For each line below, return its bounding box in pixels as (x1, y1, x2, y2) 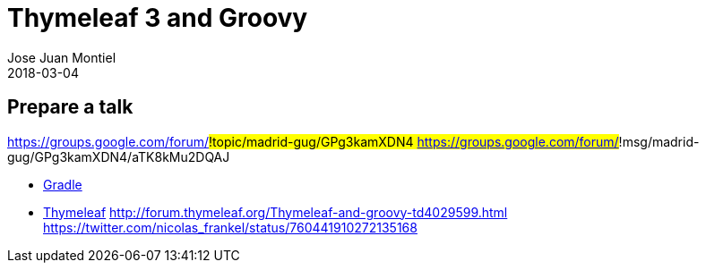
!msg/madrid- (618, 133, 700, 149)
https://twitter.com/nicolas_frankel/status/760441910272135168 (43, 219, 418, 235)
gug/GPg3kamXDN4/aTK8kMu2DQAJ (7, 148, 230, 165)
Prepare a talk (7, 96, 133, 119)
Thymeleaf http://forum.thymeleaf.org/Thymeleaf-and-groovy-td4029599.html (43, 204, 508, 220)
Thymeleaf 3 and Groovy (7, 3, 308, 33)
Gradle (43, 176, 82, 192)
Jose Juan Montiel (7, 49, 116, 65)
